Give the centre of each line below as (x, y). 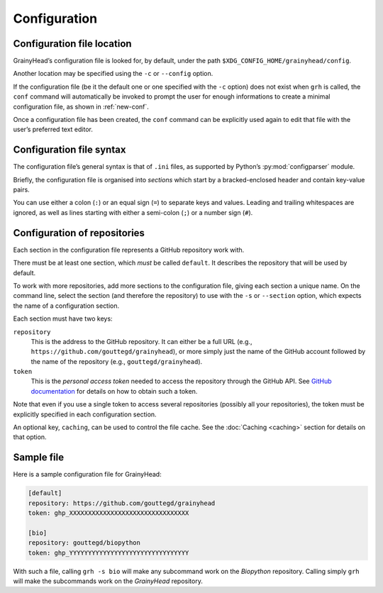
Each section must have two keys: (63, 318)
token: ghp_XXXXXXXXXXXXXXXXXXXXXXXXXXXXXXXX (109, 513)
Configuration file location (72, 44)
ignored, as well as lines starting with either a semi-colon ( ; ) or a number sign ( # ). (133, 212)
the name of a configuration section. (66, 306)
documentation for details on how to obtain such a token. (114, 391)
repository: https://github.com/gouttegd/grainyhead (122, 503)
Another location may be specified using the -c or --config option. (113, 74)
